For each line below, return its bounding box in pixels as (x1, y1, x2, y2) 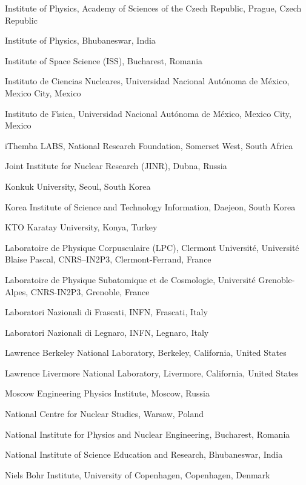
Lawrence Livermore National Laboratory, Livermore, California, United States (5, 366, 299, 379)
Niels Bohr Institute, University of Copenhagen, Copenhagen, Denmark (5, 468, 270, 481)
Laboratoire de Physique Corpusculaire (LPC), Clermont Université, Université (5, 241, 299, 253)
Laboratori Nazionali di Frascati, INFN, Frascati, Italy (5, 306, 208, 318)
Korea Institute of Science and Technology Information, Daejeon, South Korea (5, 200, 296, 213)
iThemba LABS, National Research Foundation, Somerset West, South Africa (5, 139, 293, 152)
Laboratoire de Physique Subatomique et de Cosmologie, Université (5, 273, 256, 286)
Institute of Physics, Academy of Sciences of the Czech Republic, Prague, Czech (5, 2, 302, 14)
